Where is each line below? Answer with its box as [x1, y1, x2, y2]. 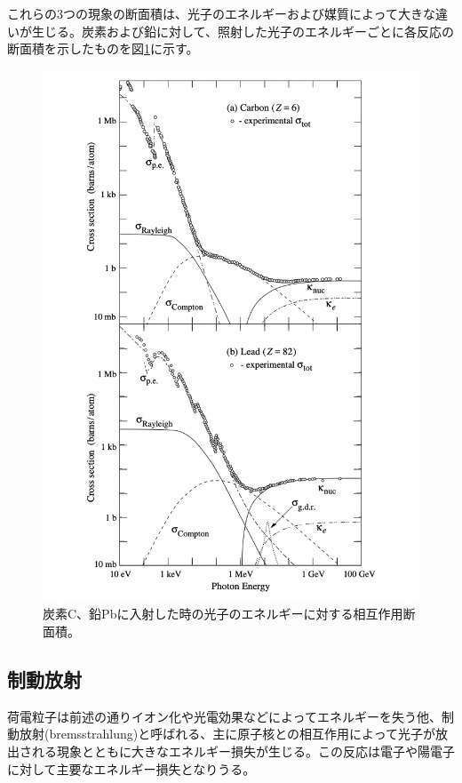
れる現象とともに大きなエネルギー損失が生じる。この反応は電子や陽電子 [31, 741, 455, 760]
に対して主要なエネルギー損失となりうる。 [7, 759, 256, 778]
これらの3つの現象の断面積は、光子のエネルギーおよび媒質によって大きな [7, 4, 435, 22]
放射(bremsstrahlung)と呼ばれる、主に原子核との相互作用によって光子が [19, 724, 435, 743]
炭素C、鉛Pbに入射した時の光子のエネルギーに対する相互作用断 [43, 604, 416, 623]
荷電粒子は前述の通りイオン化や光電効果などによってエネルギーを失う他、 [7, 707, 442, 725]
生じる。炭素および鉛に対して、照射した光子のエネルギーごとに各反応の [31, 21, 454, 40]
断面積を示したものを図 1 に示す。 [7, 39, 199, 58]
